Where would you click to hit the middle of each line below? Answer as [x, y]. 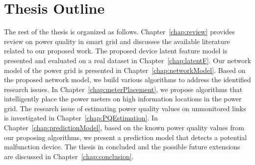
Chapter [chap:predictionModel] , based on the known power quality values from [124, 128]
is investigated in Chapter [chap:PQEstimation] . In [81, 118]
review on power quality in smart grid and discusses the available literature [117, 41]
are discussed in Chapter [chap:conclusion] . [69, 156]
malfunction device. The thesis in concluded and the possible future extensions [122, 147]
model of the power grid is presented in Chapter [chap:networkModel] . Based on [125, 70]
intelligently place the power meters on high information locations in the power [123, 99]
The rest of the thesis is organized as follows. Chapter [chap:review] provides [119, 32]
